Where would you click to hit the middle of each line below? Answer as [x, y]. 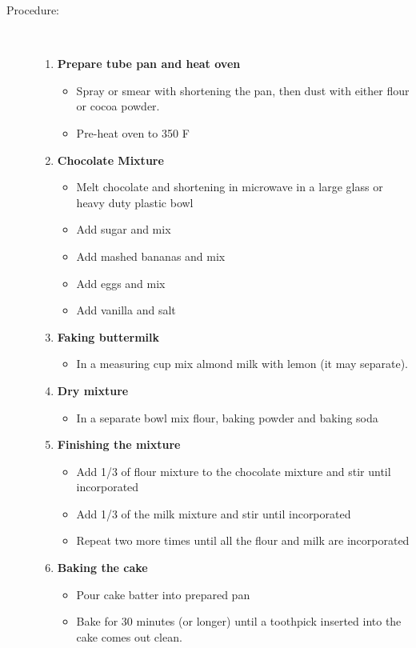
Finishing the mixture [119, 444]
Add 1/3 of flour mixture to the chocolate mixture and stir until [234, 471]
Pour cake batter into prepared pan [163, 594]
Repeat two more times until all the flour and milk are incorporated [243, 540]
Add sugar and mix [124, 229]
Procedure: [33, 10]
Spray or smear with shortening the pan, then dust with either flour [243, 90]
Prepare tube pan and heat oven [149, 64]
